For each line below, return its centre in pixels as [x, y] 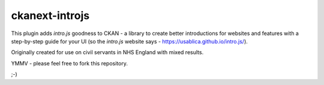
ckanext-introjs [50, 15]
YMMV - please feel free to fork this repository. [70, 63]
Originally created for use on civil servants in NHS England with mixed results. [107, 52]
